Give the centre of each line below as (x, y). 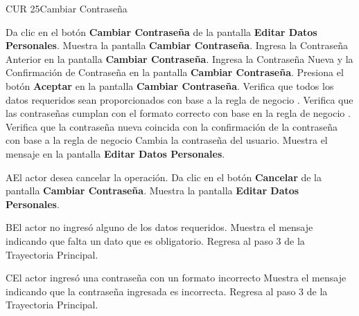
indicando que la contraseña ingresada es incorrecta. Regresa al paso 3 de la (167, 291)
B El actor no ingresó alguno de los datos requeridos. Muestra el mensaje (159, 227)
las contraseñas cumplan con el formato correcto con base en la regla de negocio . (178, 113)
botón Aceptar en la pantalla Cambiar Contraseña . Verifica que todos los (170, 85)
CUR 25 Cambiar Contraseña (67, 8)
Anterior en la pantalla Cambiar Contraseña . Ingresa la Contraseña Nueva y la (179, 58)
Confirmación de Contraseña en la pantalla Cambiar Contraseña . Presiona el (175, 72)
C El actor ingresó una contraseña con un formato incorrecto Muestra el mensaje (176, 278)
